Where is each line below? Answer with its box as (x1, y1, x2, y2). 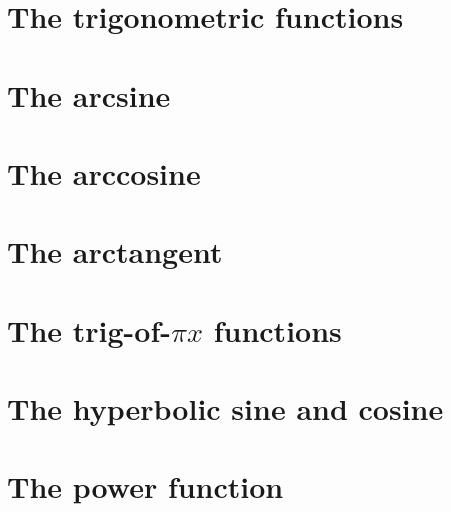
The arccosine (7, 152, 201, 193)
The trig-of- (7, 309, 171, 350)
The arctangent (7, 231, 223, 272)
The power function (7, 466, 284, 507)
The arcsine (7, 74, 171, 115)
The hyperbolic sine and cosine (7, 388, 444, 429)
